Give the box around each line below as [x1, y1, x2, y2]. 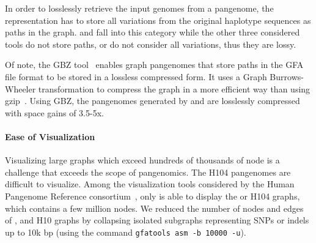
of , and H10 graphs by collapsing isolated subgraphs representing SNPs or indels [5, 214, 309, 226]
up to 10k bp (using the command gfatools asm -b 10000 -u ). [5, 225, 246, 238]
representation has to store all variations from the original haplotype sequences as [5, 13, 311, 26]
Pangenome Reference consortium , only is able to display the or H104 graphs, [5, 189, 300, 202]
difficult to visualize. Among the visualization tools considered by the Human [5, 178, 295, 190]
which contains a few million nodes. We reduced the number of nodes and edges [5, 201, 304, 214]
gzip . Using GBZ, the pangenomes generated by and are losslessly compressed [5, 94, 300, 107]
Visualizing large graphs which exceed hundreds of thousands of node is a [5, 154, 280, 166]
